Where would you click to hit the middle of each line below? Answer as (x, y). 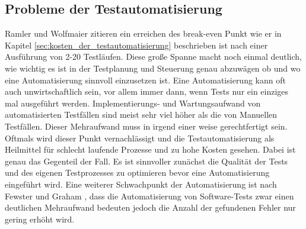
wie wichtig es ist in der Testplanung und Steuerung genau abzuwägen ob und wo (153, 68)
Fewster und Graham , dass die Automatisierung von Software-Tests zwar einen (149, 196)
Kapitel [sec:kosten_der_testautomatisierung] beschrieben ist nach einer (136, 45)
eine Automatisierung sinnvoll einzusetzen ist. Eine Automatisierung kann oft (145, 80)
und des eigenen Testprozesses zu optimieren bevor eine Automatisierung (137, 172)
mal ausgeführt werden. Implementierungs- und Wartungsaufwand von (133, 103)
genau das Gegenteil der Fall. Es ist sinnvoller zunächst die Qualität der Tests (146, 161)
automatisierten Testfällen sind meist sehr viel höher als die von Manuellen (141, 114)
